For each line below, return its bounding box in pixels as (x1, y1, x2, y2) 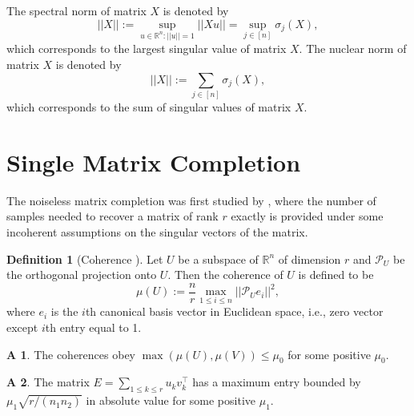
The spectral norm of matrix (6, 2, 147, 18)
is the (50, 303, 78, 320)
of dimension (278, 250, 341, 267)
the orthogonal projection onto (6, 266, 157, 283)
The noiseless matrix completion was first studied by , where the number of (6, 192, 376, 208)
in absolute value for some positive (86, 392, 255, 409)
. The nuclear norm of (299, 40, 407, 57)
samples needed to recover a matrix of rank (6, 208, 219, 224)
